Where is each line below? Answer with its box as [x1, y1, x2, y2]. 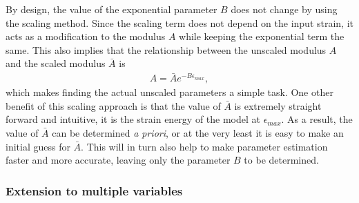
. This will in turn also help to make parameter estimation [81, 139, 328, 153]
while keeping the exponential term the [179, 29, 345, 43]
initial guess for [6, 139, 70, 153]
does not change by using [231, 2, 338, 16]
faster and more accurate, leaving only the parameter [6, 153, 231, 167]
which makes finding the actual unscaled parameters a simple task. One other [6, 85, 333, 99]
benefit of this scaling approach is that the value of [6, 98, 221, 113]
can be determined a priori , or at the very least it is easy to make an [52, 126, 344, 139]
